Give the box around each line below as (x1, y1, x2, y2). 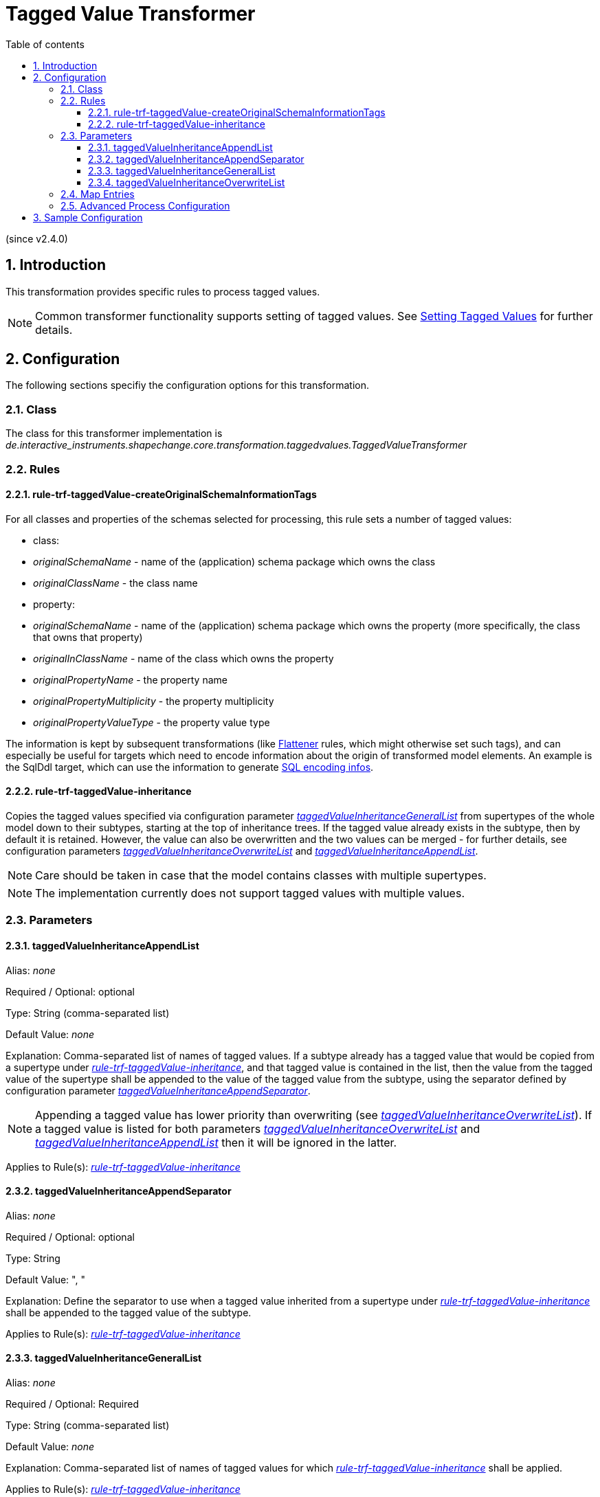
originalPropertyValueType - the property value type (33, 716, 270, 728)
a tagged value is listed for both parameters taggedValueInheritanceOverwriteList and (35, 1121, 480, 1136)
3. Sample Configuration (33, 211, 143, 223)
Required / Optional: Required (5, 1398, 140, 1410)
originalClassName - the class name (33, 576, 198, 589)
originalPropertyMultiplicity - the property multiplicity (33, 695, 274, 707)
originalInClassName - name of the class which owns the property (33, 652, 334, 664)
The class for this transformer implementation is (5, 427, 223, 440)
